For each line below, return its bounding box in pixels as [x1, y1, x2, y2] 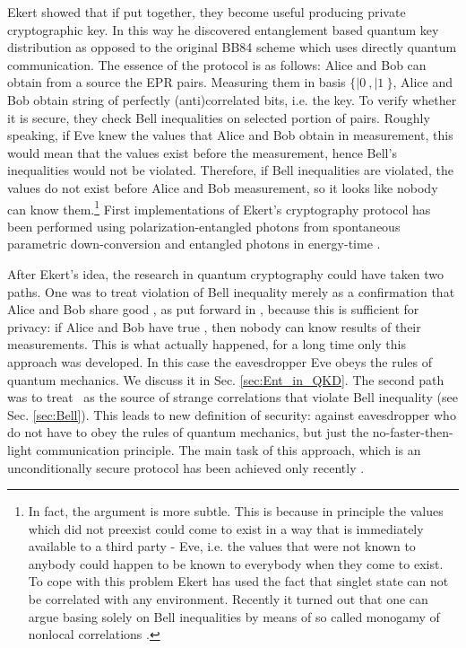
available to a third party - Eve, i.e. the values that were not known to [28, 537, 416, 556]
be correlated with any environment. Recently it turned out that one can [28, 590, 428, 609]
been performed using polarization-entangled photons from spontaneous [7, 216, 401, 235]
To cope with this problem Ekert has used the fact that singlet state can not [28, 572, 449, 591]
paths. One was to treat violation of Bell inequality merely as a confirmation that [7, 282, 455, 301]
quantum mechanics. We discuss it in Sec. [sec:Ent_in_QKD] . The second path [7, 370, 444, 389]
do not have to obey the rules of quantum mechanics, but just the [7, 423, 369, 442]
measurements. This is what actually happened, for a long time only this [7, 335, 406, 354]
